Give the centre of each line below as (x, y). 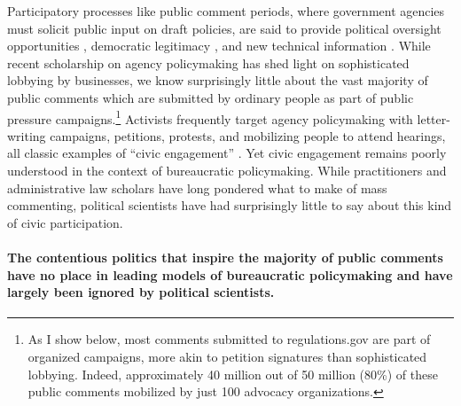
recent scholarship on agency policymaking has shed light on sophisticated (208, 62)
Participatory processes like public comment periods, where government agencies (226, 11)
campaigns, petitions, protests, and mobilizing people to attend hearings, (248, 135)
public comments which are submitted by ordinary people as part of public (211, 97)
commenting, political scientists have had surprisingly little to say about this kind (230, 205)
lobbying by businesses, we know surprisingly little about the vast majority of (218, 80)
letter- (434, 118)
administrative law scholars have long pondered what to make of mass (197, 187)
